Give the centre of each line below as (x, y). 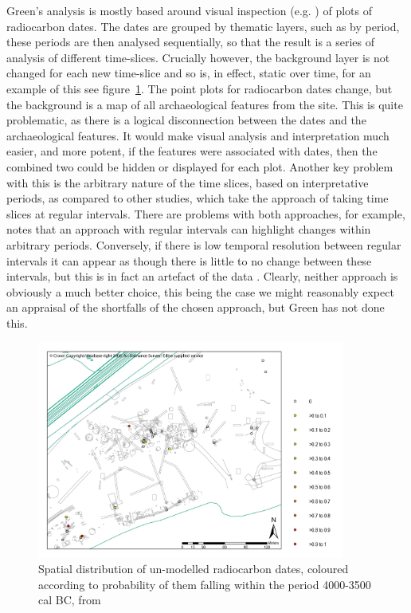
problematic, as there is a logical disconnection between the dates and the (186, 120)
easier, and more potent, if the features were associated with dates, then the (192, 151)
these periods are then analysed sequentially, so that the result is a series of (191, 42)
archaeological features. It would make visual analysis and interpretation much (198, 135)
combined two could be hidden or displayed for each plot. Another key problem (200, 166)
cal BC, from (70, 600)
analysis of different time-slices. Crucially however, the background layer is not (198, 57)
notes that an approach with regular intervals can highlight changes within (189, 229)
